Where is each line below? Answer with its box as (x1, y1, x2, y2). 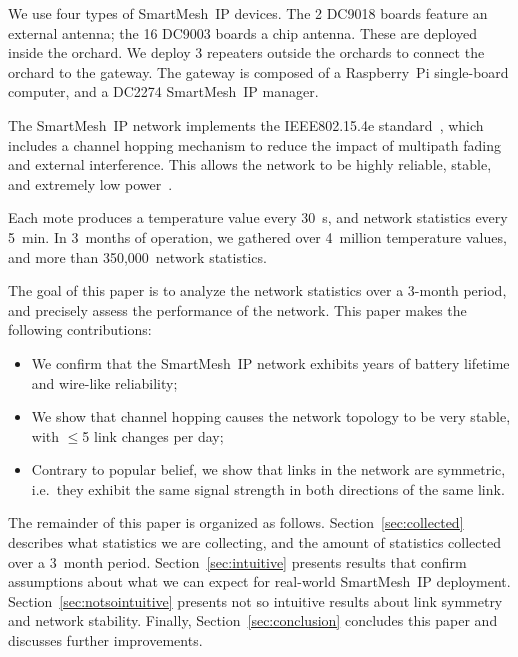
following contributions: (8, 319, 152, 340)
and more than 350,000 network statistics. (8, 246, 267, 267)
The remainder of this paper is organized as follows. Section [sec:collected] (8, 512, 464, 533)
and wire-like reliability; (31, 372, 178, 393)
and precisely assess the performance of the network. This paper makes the (8, 299, 467, 320)
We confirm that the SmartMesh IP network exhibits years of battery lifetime (31, 352, 510, 373)
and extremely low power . (8, 173, 173, 194)
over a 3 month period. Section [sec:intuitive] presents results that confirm (8, 551, 467, 572)
